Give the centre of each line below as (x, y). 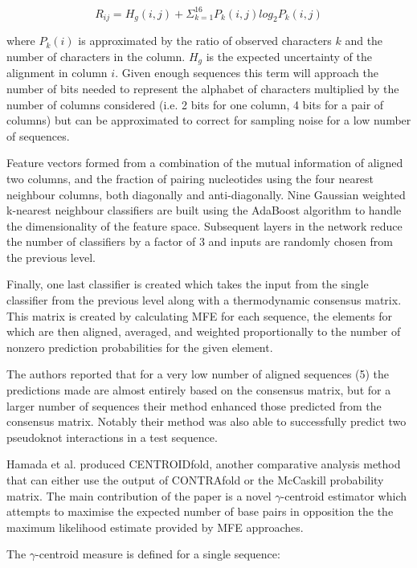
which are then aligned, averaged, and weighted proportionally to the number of (204, 331)
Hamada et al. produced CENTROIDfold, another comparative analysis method (204, 464)
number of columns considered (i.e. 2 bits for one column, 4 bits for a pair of (195, 104)
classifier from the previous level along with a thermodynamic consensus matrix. (204, 300)
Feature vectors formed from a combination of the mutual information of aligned (205, 163)
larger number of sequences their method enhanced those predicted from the (194, 405)
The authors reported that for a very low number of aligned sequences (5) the (198, 374)
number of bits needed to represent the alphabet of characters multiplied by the (203, 88)
